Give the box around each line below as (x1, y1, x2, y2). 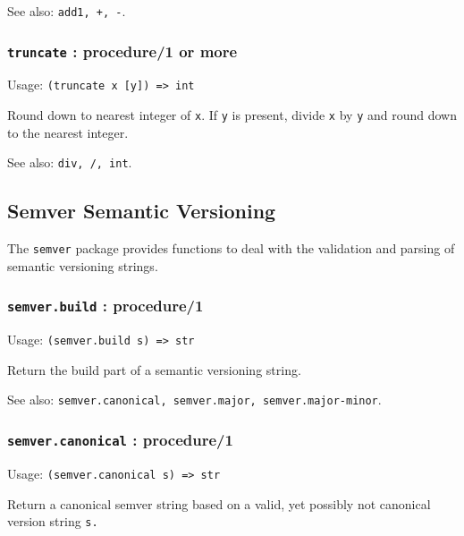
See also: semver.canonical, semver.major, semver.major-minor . (7, 390, 382, 409)
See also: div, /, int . (7, 153, 132, 172)
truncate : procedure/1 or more (7, 39, 238, 62)
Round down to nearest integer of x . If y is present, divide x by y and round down (7, 106, 457, 124)
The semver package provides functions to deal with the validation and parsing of (7, 239, 455, 258)
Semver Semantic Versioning (7, 197, 276, 225)
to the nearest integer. (7, 123, 129, 141)
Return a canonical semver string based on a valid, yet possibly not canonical (7, 494, 431, 513)
